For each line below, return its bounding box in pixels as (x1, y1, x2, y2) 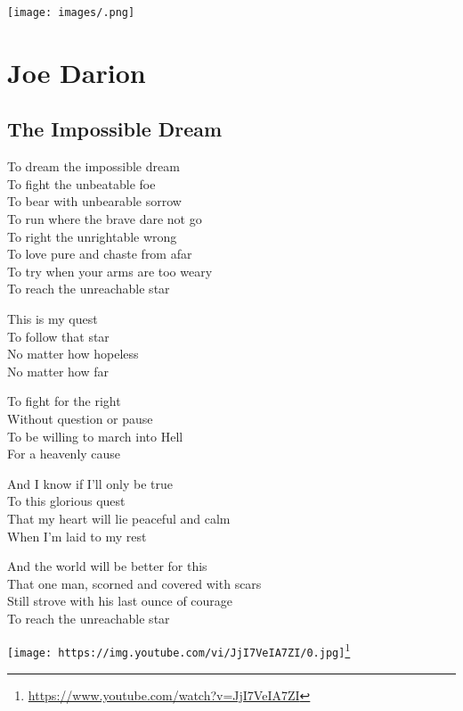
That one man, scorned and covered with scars (7, 574, 262, 592)
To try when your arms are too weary (7, 261, 213, 280)
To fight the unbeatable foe (7, 174, 156, 193)
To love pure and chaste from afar (7, 244, 192, 263)
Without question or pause (7, 409, 153, 427)
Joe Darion (7, 54, 146, 90)
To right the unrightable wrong (7, 227, 177, 245)
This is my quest (7, 309, 98, 327)
